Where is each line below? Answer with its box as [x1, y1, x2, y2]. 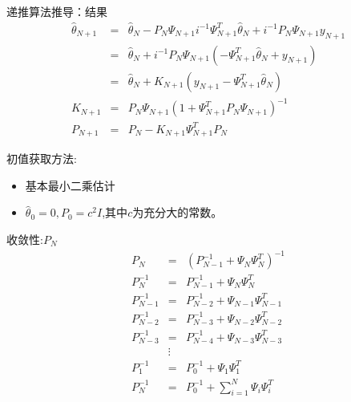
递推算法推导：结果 [6, 3, 107, 19]
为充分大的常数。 [132, 204, 223, 221]
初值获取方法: [6, 150, 77, 167]
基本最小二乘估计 [25, 177, 115, 193]
